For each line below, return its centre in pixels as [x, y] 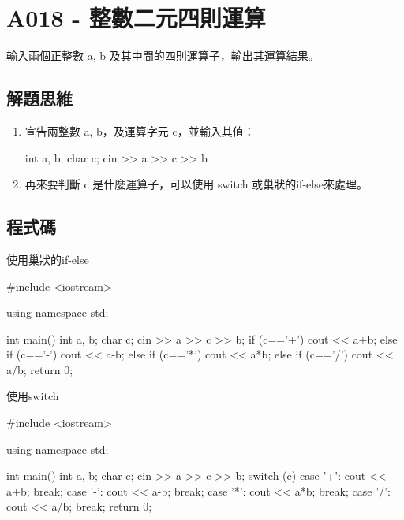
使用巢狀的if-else [48, 259]
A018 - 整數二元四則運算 [136, 18]
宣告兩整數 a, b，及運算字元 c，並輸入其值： [140, 130]
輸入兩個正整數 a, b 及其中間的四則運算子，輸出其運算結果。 [163, 56]
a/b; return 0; [40, 369]
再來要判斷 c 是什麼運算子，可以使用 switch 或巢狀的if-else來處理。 [196, 184]
